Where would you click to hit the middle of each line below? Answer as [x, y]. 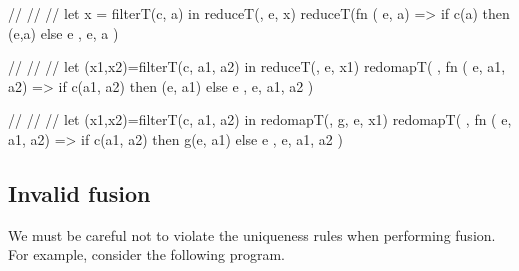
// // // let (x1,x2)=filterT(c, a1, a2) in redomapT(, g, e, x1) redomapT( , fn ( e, [260, 119]
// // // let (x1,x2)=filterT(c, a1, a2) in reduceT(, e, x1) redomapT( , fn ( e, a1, [257, 66]
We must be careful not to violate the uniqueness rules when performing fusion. [252, 234]
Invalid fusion [79, 192]
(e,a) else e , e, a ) [63, 32]
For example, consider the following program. [146, 254]
